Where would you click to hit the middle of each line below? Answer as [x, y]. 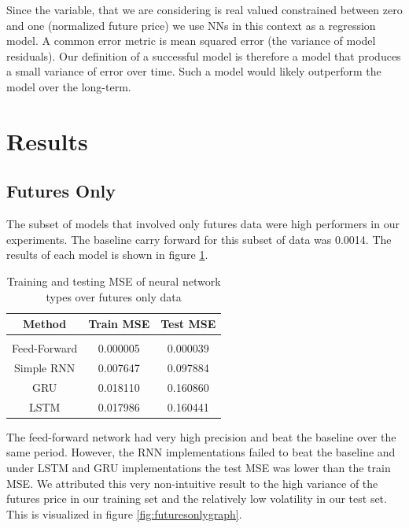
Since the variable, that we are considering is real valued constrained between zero [204, 9]
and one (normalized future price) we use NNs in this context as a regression [191, 25]
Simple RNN [45, 368]
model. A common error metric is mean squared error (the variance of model [191, 41]
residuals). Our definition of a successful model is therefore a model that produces [204, 55]
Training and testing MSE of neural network [114, 281]
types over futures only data [114, 296]
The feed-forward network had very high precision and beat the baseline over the [201, 436]
